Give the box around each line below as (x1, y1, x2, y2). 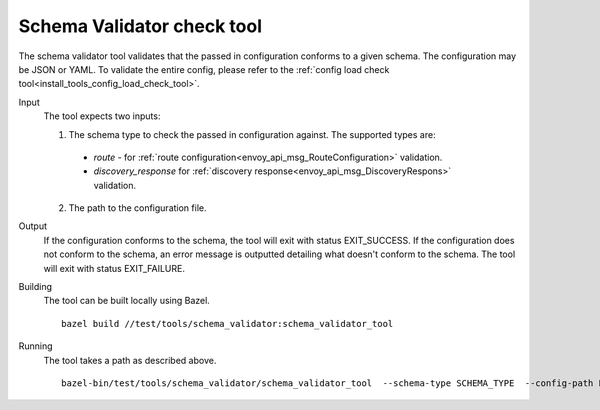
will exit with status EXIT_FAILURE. (43, 262, 185, 274)
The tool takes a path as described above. (43, 354, 217, 366)
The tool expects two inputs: (43, 110, 161, 122)
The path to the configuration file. (68, 202, 207, 214)
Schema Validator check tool (18, 15, 262, 37)
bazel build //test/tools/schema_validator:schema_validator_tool (61, 318, 394, 329)
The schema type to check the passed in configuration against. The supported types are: (68, 128, 436, 140)
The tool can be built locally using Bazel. (43, 295, 210, 307)
